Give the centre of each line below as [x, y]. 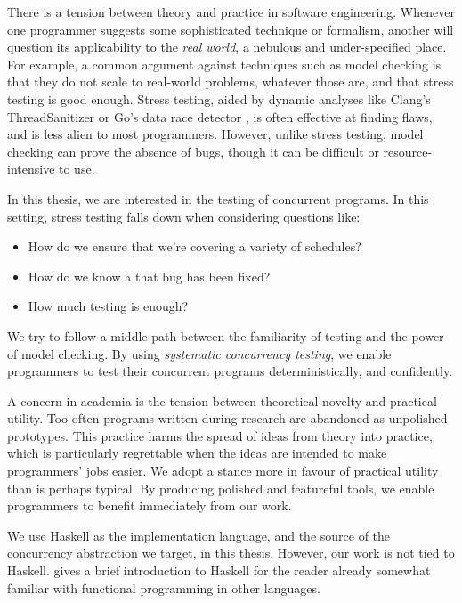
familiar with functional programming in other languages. [164, 587]
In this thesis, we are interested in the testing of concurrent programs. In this [218, 198]
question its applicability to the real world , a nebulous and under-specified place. [227, 47]
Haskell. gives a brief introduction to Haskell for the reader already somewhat [219, 570]
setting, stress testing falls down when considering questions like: [184, 216]
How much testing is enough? [108, 306]
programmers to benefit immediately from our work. [150, 505]
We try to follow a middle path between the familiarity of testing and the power [226, 335]
